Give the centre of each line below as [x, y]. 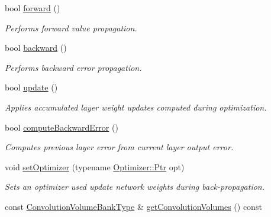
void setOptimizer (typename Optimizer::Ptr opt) [95, 166]
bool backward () [36, 48]
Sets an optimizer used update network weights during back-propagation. [135, 187]
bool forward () [33, 8]
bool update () [31, 87]
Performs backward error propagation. [73, 67]
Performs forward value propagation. [71, 27]
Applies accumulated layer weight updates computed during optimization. [136, 107]
